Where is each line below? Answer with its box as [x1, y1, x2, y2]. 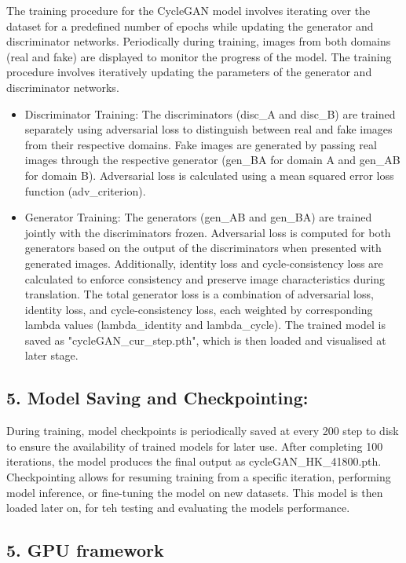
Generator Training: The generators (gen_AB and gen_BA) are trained [24, 209, 372, 225]
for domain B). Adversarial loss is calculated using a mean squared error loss [24, 166, 394, 183]
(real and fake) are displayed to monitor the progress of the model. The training [6, 48, 392, 64]
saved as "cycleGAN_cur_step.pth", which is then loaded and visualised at [24, 331, 386, 348]
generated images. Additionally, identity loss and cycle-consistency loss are [24, 254, 383, 271]
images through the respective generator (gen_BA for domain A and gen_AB [24, 152, 401, 168]
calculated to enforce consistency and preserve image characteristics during [24, 270, 386, 287]
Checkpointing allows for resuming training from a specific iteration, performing [6, 469, 391, 485]
